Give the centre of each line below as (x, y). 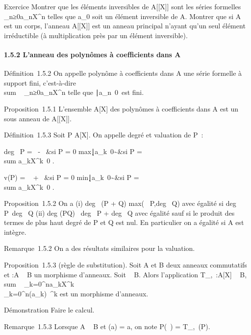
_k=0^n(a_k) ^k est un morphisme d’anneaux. (76, 293)
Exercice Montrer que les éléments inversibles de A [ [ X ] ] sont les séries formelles (123, 6)
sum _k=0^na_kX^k (39, 284)
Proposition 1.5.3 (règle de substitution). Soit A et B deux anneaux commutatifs (125, 265)
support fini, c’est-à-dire (40, 82)
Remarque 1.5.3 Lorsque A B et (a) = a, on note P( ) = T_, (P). (107, 326)
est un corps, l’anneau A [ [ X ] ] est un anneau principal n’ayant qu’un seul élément (125, 26)
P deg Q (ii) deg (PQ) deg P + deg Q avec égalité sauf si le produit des (119, 212)
